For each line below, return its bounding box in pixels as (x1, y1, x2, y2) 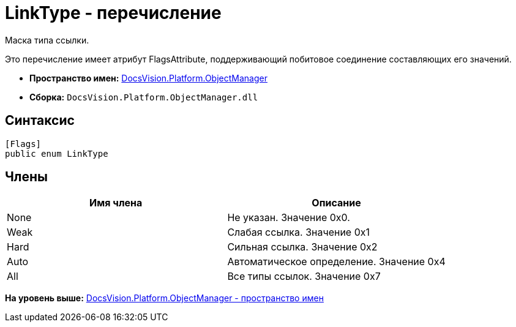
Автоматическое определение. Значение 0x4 (227, 255, 446, 268)
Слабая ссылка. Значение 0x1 (227, 226, 370, 239)
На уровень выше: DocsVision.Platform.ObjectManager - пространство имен (5, 293, 324, 304)
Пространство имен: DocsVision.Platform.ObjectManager (29, 72, 267, 83)
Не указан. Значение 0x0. (227, 211, 350, 224)
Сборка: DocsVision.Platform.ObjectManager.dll (29, 91, 258, 102)
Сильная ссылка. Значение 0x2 (227, 241, 378, 254)
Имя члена (89, 197, 143, 209)
